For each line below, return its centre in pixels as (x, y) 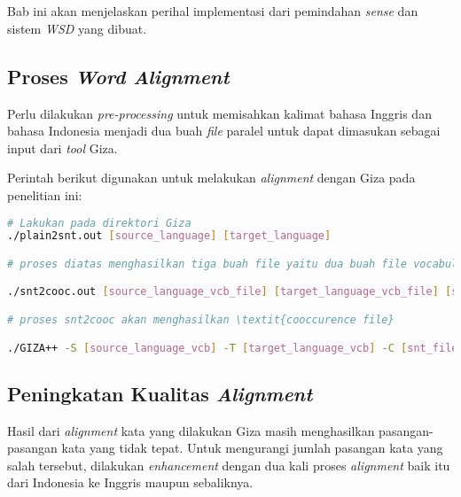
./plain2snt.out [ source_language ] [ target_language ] (169, 236)
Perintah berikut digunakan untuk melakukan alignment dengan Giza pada (211, 178)
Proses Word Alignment (118, 76)
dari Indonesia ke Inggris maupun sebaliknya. (130, 482)
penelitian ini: (45, 194)
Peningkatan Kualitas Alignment (160, 393)
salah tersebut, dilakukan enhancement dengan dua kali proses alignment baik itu (229, 465)
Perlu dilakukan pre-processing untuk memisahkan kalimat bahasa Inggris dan (219, 113)
